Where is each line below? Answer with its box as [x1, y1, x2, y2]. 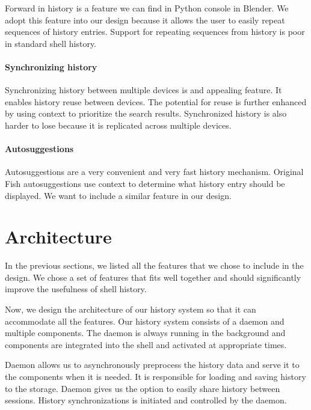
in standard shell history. [5, 37, 97, 49]
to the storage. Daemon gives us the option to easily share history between [5, 382, 280, 394]
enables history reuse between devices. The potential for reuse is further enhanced [5, 95, 307, 108]
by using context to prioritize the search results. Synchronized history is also [5, 107, 287, 120]
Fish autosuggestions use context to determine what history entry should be [5, 177, 285, 189]
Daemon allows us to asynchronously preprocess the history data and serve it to [5, 358, 300, 371]
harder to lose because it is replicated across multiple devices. [5, 118, 232, 131]
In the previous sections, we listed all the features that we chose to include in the [5, 259, 304, 272]
